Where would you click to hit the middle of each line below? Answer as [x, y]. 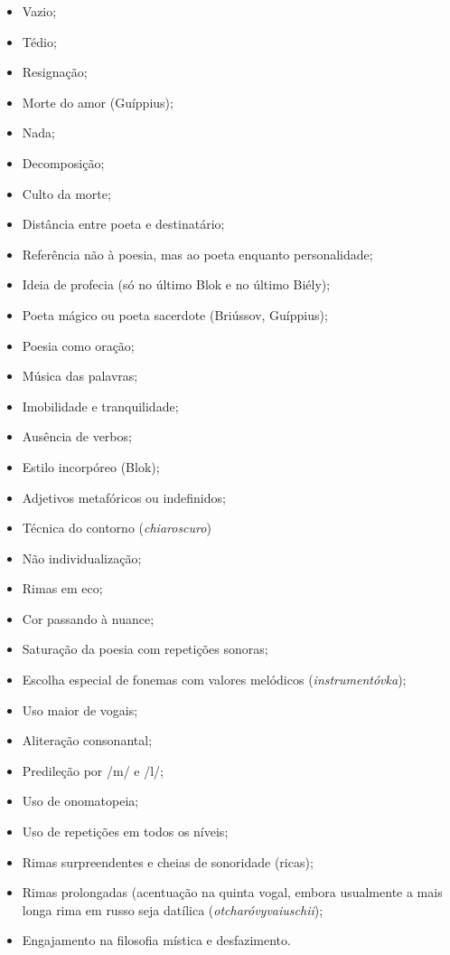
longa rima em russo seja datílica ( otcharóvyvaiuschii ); [173, 909]
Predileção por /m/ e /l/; [93, 770]
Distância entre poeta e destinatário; [123, 224]
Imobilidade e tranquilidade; [100, 406]
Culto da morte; [66, 193]
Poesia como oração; [78, 345]
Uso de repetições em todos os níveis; [125, 832]
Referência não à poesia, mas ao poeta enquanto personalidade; [197, 254]
